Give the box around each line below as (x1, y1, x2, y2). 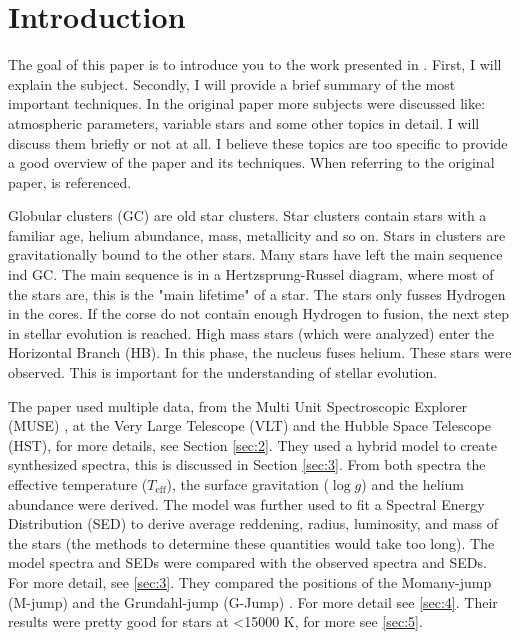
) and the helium (361, 474, 464, 494)
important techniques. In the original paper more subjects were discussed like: (8, 93, 486, 114)
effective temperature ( (8, 474, 148, 494)
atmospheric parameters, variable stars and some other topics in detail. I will (8, 112, 480, 133)
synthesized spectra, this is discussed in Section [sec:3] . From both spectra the (8, 454, 486, 475)
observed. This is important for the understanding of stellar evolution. (8, 362, 438, 383)
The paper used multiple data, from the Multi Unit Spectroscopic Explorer (8, 395, 468, 416)
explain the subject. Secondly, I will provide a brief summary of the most (8, 73, 456, 94)
